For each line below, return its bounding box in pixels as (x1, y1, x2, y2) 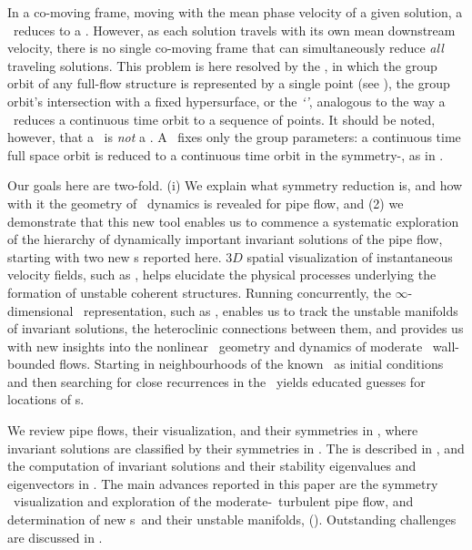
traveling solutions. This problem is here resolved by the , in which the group (7, 56, 437, 75)
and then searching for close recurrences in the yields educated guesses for (7, 372, 426, 391)
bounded (7, 354, 55, 373)
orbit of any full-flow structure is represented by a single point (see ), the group (7, 74, 450, 93)
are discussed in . (7, 527, 103, 546)
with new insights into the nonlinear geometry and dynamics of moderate (7, 336, 423, 355)
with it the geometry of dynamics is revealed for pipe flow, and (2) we (7, 193, 404, 212)
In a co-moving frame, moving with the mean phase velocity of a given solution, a (7, 3, 463, 21)
